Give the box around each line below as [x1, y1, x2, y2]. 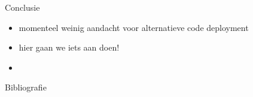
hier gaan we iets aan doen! [19, 41, 120, 54]
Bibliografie [5, 81, 47, 93]
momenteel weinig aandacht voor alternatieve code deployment [19, 21, 249, 33]
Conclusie [5, 1, 40, 13]
